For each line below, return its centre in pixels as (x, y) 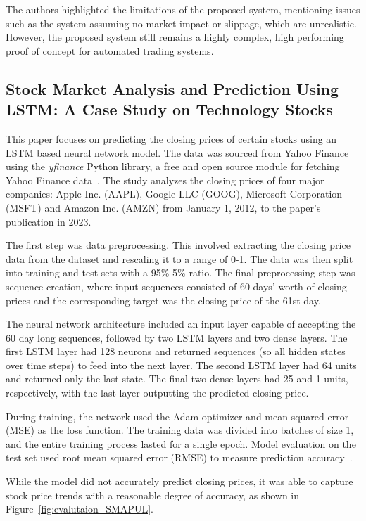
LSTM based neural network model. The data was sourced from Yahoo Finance (177, 152)
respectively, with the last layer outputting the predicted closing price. (157, 393)
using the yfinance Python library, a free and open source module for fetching (173, 166)
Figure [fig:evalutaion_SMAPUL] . (80, 509)
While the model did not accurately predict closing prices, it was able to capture (179, 481)
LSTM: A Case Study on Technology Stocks (169, 109)
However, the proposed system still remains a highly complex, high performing (175, 37)
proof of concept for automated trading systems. (110, 50)
